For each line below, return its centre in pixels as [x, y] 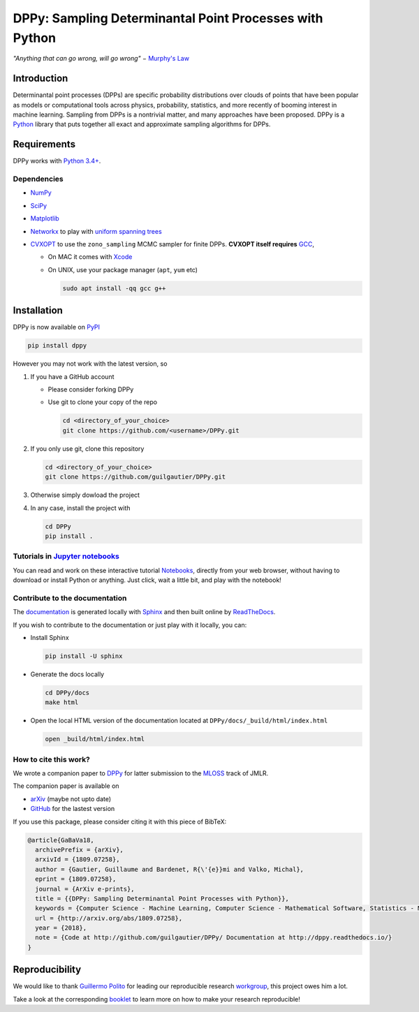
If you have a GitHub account [72, 376]
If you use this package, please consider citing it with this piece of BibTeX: [120, 821]
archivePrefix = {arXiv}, [79, 849]
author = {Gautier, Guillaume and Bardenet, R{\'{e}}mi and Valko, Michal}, [169, 869]
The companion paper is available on [66, 786]
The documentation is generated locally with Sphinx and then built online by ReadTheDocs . [144, 612]
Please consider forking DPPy [91, 389]
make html [62, 702]
